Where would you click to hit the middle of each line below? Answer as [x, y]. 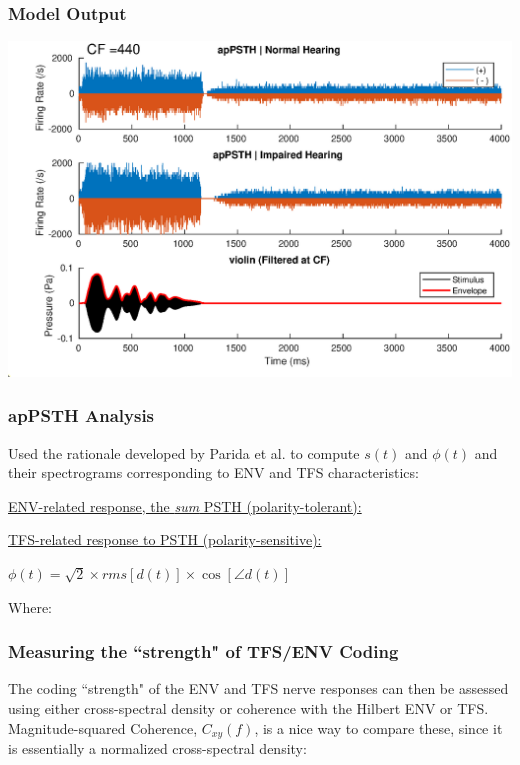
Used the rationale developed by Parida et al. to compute [184, 452]
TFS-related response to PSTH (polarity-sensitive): [165, 539]
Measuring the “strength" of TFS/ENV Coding [203, 651]
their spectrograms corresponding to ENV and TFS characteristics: [213, 472]
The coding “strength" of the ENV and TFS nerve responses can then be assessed [258, 688]
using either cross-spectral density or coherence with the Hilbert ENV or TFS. [248, 708]
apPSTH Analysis [81, 415]
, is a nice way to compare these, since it [378, 727]
